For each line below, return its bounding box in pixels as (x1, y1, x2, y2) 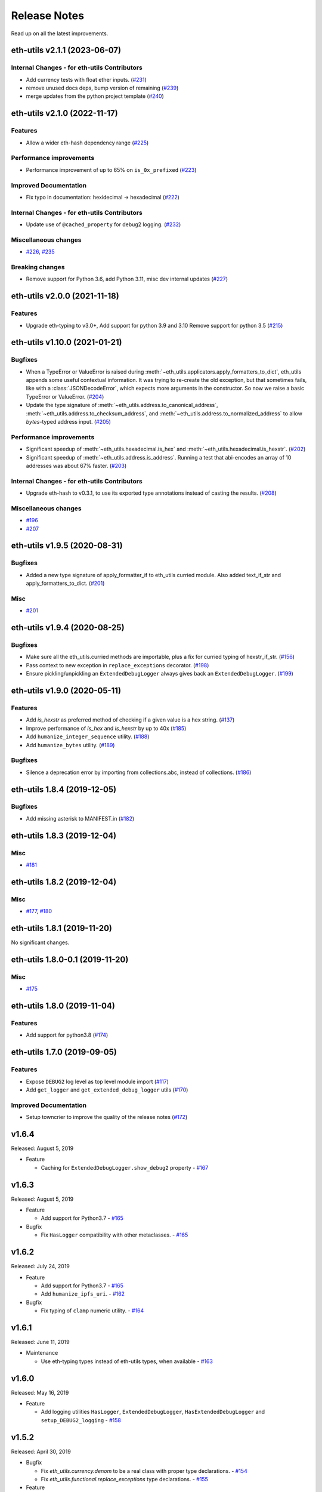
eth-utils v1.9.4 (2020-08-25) (11, 622, 125, 633)
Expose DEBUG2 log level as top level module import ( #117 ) (26, 1078, 169, 1085)
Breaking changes (11, 263, 65, 271)
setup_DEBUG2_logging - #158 (41, 1416, 122, 1423)
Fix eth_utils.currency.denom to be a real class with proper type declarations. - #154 (41, 1467, 247, 1474)
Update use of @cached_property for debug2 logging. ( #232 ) (26, 221, 181, 228)
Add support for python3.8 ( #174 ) (26, 1031, 109, 1038)
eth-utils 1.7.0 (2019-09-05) (11, 1047, 117, 1058)
